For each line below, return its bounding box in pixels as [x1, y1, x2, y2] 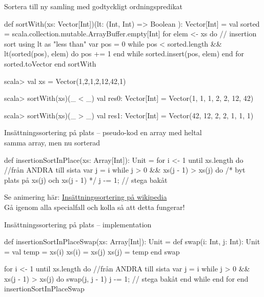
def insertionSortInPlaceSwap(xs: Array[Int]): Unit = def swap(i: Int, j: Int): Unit [4, 236, 260, 247]
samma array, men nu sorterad [4, 137, 100, 147]
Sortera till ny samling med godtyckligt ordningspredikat [4, 1, 183, 11]
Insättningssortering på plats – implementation [4, 219, 152, 229]
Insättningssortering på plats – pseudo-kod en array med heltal [4, 127, 202, 138]
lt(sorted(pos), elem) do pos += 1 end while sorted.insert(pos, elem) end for [4, 48, 245, 59]
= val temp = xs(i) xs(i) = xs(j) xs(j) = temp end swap [4, 246, 180, 257]
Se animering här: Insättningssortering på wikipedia [4, 192, 167, 202]
